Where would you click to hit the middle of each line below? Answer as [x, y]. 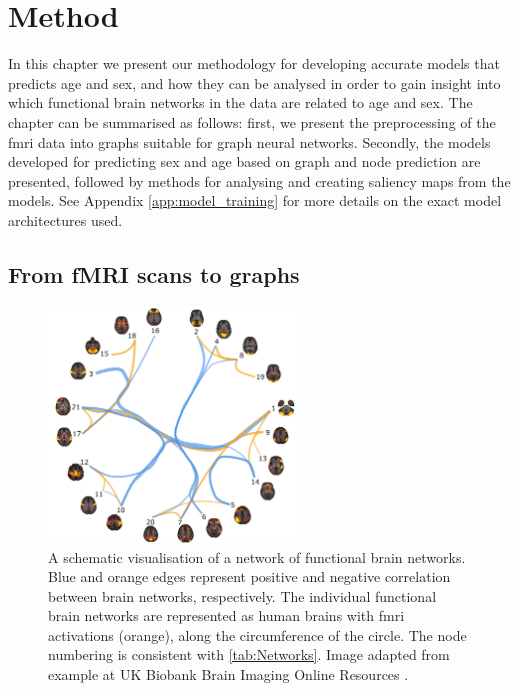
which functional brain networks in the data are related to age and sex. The [240, 102]
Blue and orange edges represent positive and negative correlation [249, 576]
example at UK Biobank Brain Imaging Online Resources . [228, 674]
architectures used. [65, 219]
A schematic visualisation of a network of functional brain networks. [257, 556]
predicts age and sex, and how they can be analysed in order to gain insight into [254, 82]
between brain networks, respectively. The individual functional [242, 595]
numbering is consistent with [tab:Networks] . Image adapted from [249, 654]
